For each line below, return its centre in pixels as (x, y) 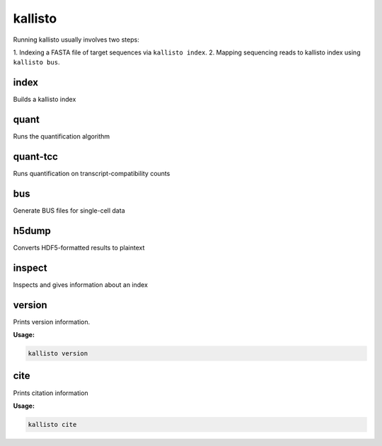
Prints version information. (52, 322)
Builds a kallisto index (45, 100)
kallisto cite (52, 424)
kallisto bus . (36, 62)
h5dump (32, 231)
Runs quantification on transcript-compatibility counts (92, 174)
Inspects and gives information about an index (81, 284)
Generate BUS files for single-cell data (69, 210)
